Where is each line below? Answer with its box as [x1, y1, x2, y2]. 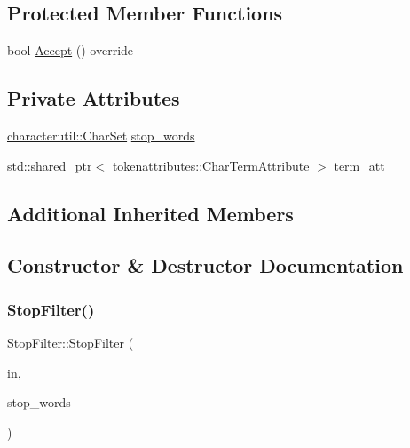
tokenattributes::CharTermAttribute [112, 156, 310, 174]
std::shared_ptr [7, 156, 92, 174]
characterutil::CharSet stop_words [7, 126, 195, 144]
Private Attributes [7, 84, 180, 112]
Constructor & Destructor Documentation [7, 252, 404, 279]
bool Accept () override [7, 41, 134, 60]
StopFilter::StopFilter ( [7, 332, 134, 351]
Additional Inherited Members [7, 199, 294, 227]
